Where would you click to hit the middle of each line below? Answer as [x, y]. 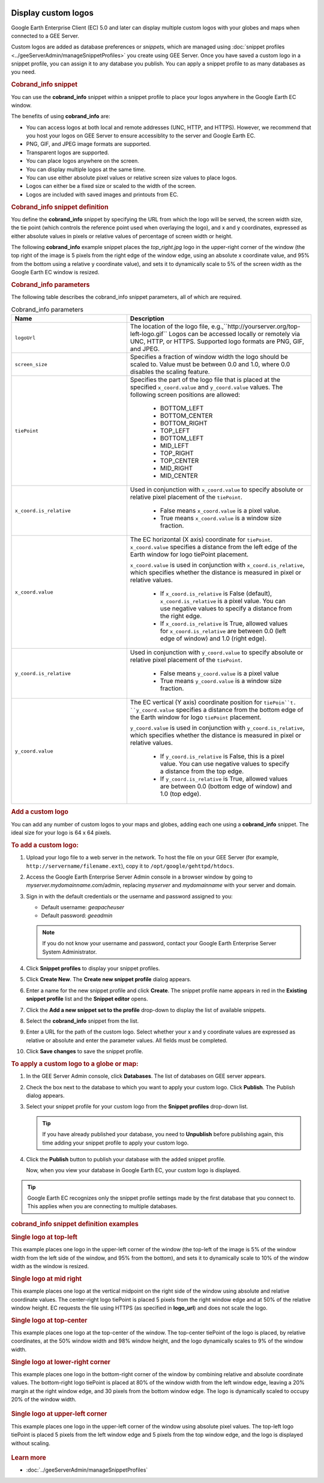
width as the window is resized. [50, 1266]
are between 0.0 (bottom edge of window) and [226, 786]
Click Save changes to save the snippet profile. [85, 1051]
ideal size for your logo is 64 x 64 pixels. [61, 833]
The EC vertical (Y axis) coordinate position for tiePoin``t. [213, 702]
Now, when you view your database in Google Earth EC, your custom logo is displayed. [133, 1170]
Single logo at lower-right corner [61, 1362]
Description [147, 319]
